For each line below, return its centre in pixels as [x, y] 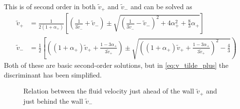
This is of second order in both [50, 6]
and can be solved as [161, 6]
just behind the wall [53, 101]
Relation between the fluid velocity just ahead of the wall [109, 91]
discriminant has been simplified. [53, 74]
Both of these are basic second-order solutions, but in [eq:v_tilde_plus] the [116, 65]
